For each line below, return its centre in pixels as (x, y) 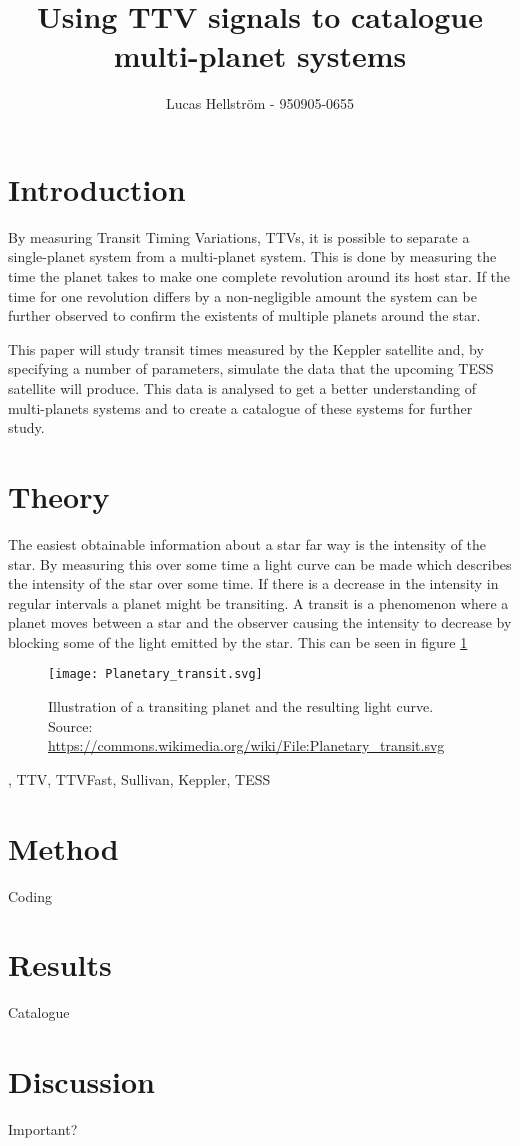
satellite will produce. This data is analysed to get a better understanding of (242, 388)
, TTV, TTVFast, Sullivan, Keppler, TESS (139, 778)
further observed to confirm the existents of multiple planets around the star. (244, 315)
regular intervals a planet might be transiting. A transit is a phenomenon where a (258, 602)
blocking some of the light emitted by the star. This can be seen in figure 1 (238, 641)
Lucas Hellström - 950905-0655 (260, 103)
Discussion (81, 1081)
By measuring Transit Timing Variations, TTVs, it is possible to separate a (239, 236)
